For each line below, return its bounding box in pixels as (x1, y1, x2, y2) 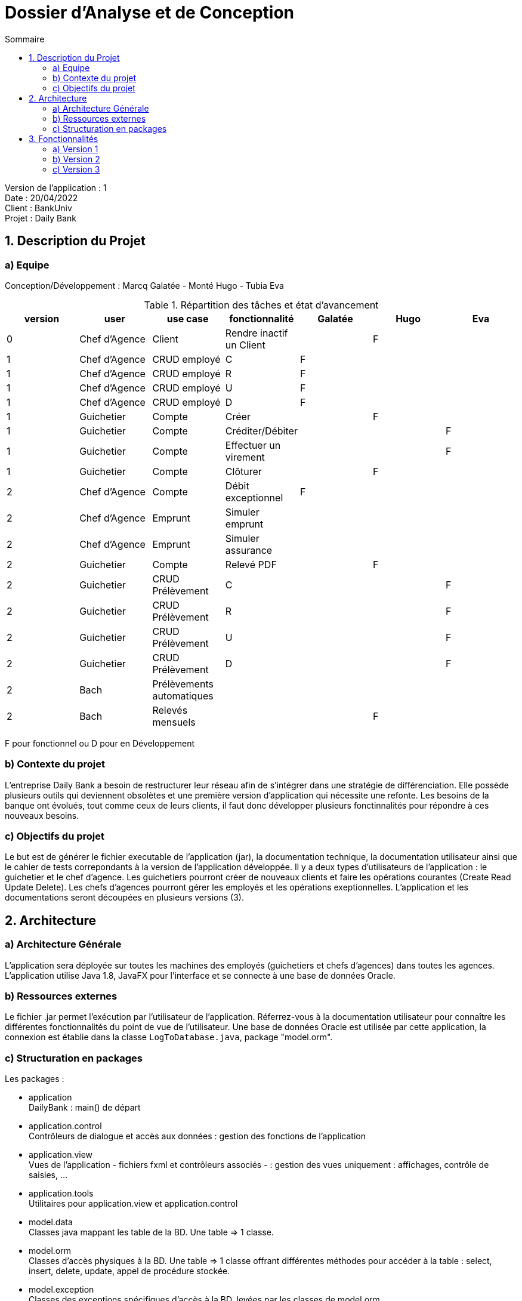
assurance (225, 544, 273, 556)
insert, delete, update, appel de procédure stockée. (29, 1266, 230, 1277)
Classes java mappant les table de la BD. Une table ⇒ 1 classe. (29, 1227, 274, 1238)
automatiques (152, 689, 214, 702)
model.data (29, 1217, 73, 1228)
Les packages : (5, 1074, 64, 1084)
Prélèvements (152, 677, 214, 690)
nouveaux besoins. (5, 810, 79, 821)
